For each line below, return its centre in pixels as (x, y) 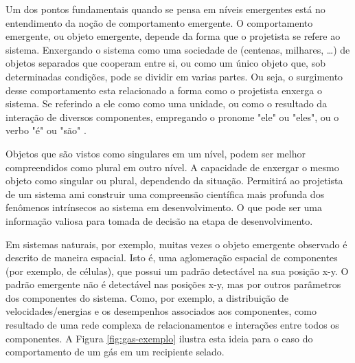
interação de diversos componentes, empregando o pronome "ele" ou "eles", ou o (172, 117)
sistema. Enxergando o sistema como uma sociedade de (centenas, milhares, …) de (178, 49)
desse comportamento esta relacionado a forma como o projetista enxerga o (164, 90)
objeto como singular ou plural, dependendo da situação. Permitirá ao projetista (174, 180)
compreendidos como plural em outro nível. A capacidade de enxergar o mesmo (172, 167)
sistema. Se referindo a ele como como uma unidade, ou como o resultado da (167, 103)
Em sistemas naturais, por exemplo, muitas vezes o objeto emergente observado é (176, 244)
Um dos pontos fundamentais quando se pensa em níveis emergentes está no (165, 9)
